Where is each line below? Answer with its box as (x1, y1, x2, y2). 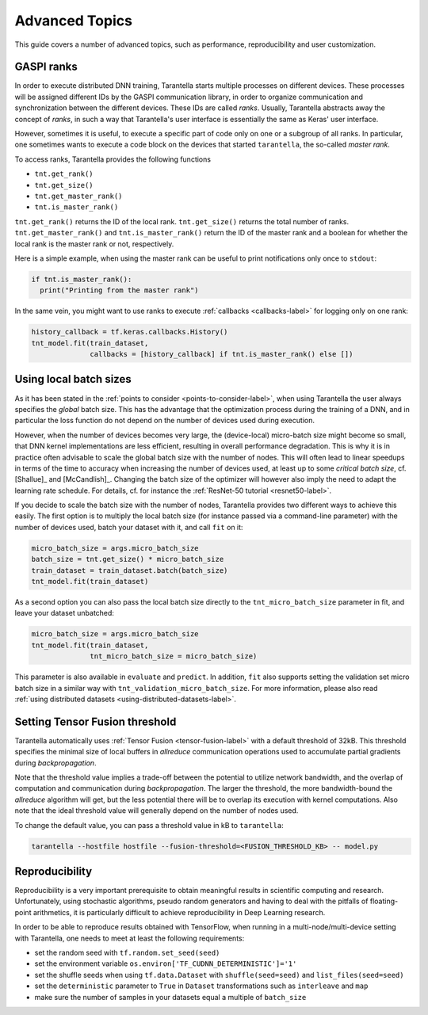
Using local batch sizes (14, 372, 132, 386)
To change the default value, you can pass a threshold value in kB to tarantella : (14, 820, 285, 830)
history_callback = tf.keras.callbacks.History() (31, 327, 228, 337)
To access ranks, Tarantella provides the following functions (14, 155, 212, 164)
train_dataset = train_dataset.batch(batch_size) (31, 566, 228, 574)
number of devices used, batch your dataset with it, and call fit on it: (14, 522, 243, 532)
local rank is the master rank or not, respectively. (14, 238, 174, 249)
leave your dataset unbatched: (14, 609, 115, 618)
